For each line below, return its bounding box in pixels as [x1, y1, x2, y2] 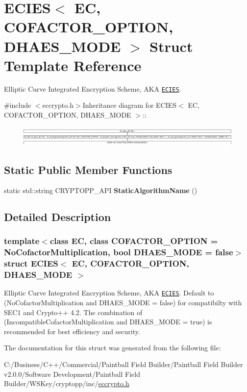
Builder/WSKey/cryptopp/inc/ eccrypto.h [4, 378, 129, 389]
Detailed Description [4, 209, 111, 224]
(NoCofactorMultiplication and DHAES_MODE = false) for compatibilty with [4, 297, 242, 308]
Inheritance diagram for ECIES [82, 100, 177, 110]
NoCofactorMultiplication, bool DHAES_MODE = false [4, 246, 233, 258]
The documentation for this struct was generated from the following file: [4, 343, 221, 353]
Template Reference [4, 55, 142, 75]
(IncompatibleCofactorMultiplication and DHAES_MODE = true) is [4, 317, 212, 327]
